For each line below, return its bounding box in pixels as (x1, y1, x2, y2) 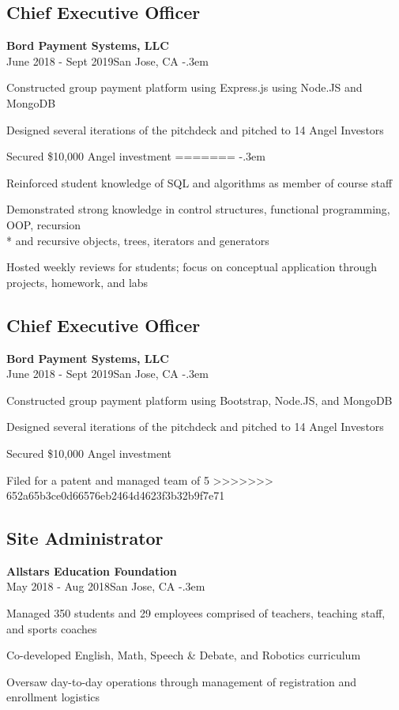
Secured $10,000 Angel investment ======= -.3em (6, 148, 265, 164)
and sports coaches (6, 620, 97, 636)
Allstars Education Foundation (6, 562, 177, 579)
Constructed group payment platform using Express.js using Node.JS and (6, 79, 363, 96)
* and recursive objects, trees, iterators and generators (6, 232, 269, 248)
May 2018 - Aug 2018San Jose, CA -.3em (6, 578, 205, 595)
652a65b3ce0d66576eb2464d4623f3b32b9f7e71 (6, 487, 225, 504)
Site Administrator (6, 526, 164, 550)
